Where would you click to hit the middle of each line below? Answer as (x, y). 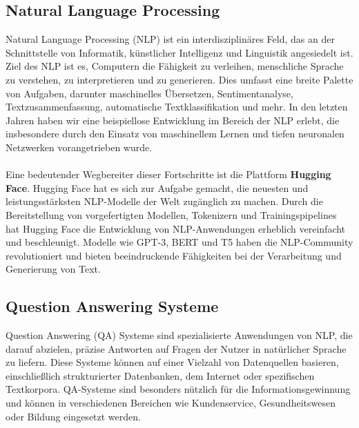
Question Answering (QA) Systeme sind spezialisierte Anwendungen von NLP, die (179, 335)
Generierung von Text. (53, 269)
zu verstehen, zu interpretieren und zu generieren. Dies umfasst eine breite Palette (179, 79)
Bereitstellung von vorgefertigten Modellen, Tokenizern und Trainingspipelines (171, 214)
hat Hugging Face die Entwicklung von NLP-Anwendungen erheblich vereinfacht (176, 228)
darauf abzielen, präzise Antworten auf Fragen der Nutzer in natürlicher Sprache (176, 348)
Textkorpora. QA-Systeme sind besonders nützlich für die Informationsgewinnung (178, 389)
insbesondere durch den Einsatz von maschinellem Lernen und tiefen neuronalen (175, 134)
